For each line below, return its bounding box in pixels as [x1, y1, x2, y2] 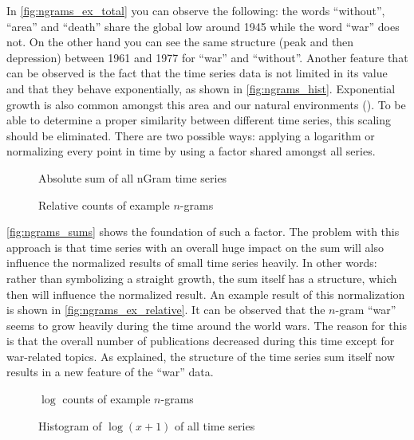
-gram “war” [335, 301, 396, 318]
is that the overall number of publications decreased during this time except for [6, 332, 395, 349]
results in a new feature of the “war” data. [6, 363, 214, 380]
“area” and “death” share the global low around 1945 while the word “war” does [6, 18, 400, 34]
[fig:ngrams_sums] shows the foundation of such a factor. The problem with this [6, 223, 400, 240]
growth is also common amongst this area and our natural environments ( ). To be [6, 96, 406, 112]
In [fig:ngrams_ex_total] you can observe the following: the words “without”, [6, 2, 385, 18]
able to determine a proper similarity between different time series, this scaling [6, 112, 392, 128]
